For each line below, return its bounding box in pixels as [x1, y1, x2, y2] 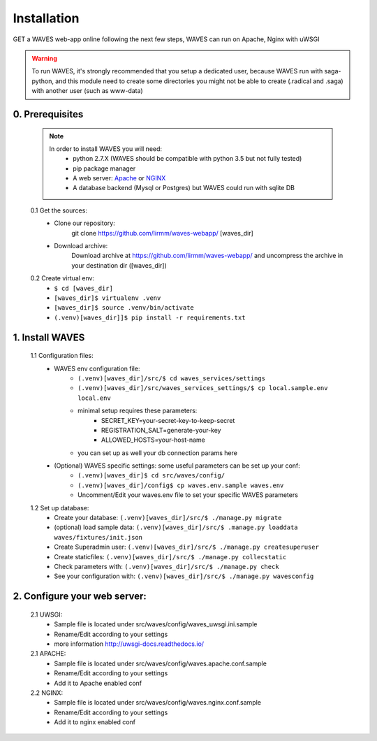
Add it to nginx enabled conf [54, 718, 136, 726]
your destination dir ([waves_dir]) [71, 261, 167, 269]
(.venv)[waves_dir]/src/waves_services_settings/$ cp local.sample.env [77, 384, 328, 392]
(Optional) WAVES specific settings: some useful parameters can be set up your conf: [54, 461, 300, 470]
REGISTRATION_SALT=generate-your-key [101, 426, 221, 434]
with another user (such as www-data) [31, 87, 143, 95]
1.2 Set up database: [30, 503, 89, 512]
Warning [31, 54, 57, 62]
